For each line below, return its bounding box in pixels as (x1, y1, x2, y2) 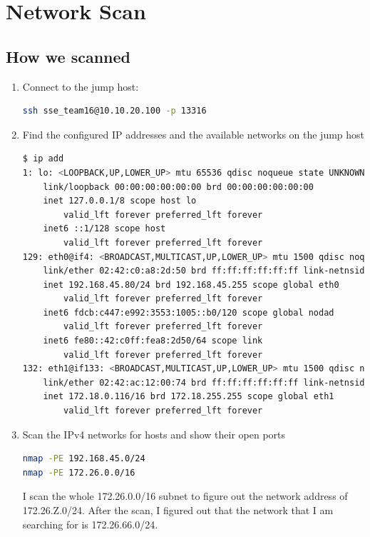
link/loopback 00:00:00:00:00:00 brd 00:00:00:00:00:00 (43, 181, 314, 192)
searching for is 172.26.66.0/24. (22, 516, 158, 531)
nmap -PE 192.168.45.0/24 (22, 453, 145, 464)
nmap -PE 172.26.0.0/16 (22, 467, 135, 478)
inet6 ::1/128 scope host (43, 224, 166, 234)
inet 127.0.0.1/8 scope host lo (43, 196, 197, 206)
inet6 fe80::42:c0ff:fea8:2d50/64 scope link (43, 336, 263, 346)
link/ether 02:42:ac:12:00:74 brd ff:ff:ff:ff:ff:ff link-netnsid (43, 377, 365, 388)
